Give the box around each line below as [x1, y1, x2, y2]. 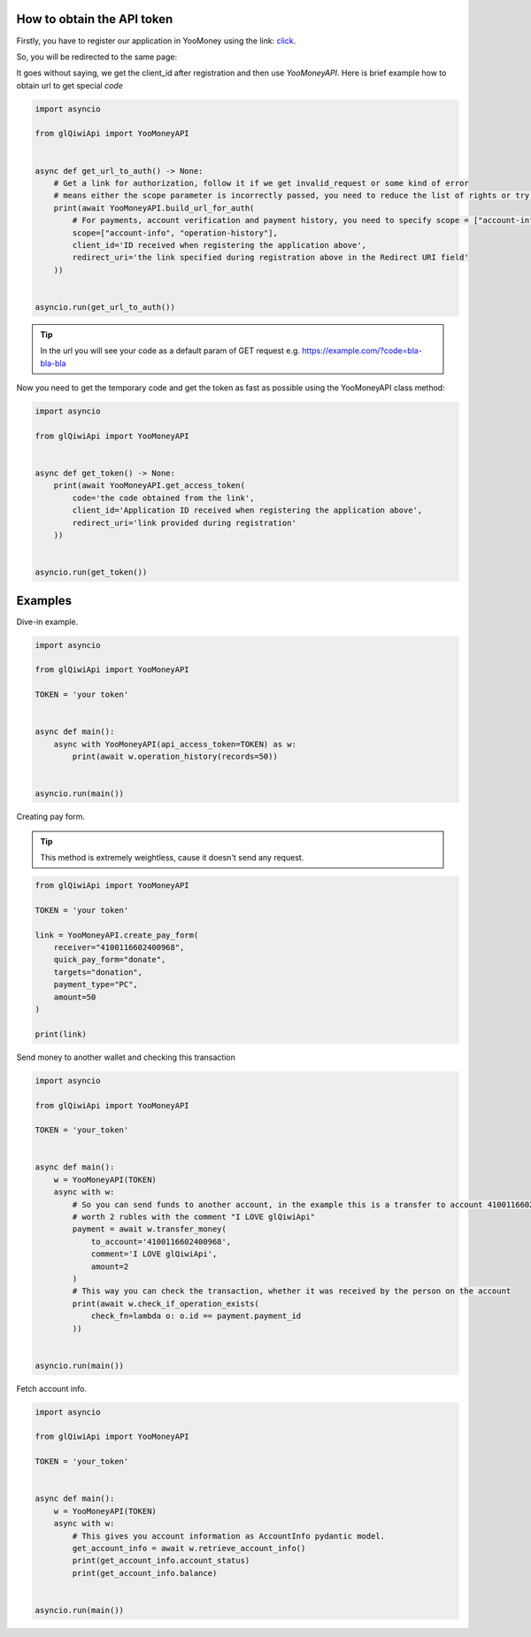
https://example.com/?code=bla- [302, 345, 422, 356]
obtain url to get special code [16, 80, 123, 90]
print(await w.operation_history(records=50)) [72, 752, 278, 761]
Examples [16, 593, 73, 608]
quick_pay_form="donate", [53, 954, 166, 965]
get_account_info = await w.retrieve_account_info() [72, 1543, 306, 1553]
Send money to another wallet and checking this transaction [16, 1052, 236, 1062]
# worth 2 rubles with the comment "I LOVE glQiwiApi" [72, 1212, 316, 1222]
